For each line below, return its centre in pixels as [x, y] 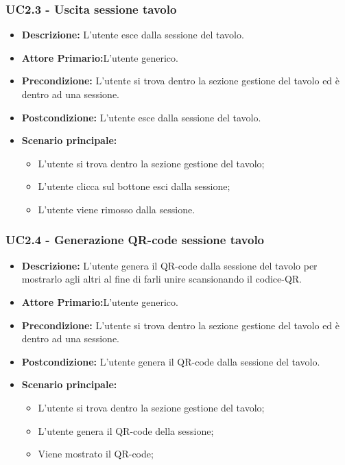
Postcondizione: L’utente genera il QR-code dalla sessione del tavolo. [171, 361]
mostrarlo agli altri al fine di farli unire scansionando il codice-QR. [162, 279]
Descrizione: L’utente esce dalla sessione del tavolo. [133, 35]
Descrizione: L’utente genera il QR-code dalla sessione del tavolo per [169, 265]
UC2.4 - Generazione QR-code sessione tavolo [135, 240]
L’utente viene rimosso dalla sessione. [117, 209]
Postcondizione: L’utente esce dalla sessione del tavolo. [141, 117]
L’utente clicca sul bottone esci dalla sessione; [134, 186]
